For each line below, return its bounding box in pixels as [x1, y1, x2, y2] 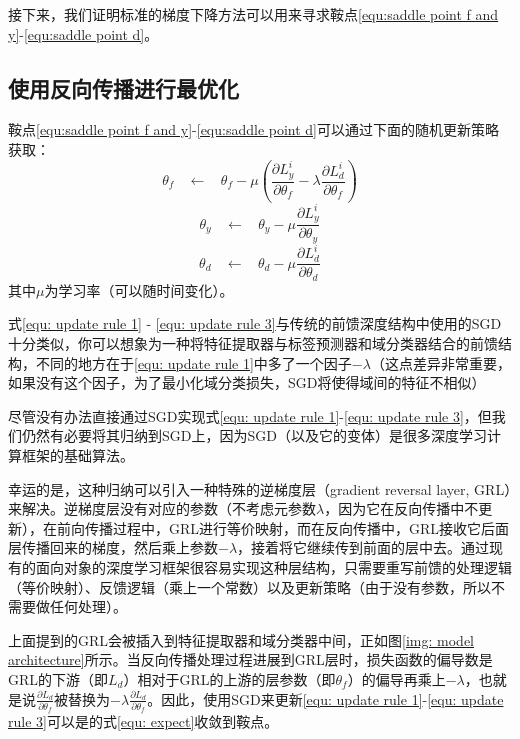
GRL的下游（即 [8, 668, 109, 689]
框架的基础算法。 [21, 445, 134, 466]
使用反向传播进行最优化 [8, 72, 239, 103]
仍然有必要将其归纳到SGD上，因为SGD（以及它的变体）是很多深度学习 [21, 425, 487, 446]
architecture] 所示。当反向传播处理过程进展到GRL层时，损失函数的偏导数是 [8, 649, 493, 670]
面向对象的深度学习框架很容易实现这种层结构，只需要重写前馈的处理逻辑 [35, 557, 512, 577]
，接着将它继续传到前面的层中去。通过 [237, 537, 490, 558]
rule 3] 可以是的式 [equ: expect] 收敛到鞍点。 [8, 711, 279, 732]
